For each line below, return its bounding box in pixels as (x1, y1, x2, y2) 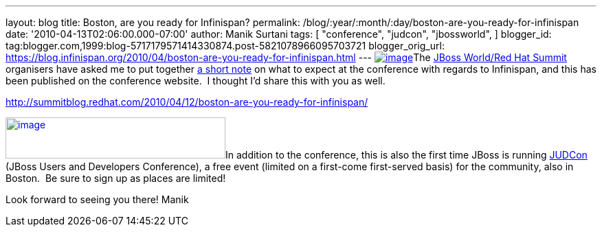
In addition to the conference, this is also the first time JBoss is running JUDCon (225, 149, 588, 161)
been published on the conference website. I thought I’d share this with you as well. (5, 75, 386, 86)
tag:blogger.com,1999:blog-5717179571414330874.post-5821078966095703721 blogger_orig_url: (5, 40, 445, 51)
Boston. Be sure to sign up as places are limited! (5, 172, 226, 184)
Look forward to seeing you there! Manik (5, 194, 189, 205)
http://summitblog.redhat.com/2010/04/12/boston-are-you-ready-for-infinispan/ (5, 96, 368, 108)
